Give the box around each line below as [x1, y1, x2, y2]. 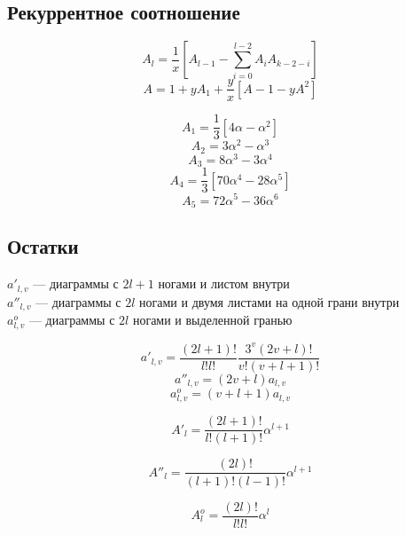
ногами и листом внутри [158, 274, 290, 293]
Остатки [7, 232, 79, 260]
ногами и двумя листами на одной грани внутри [139, 292, 400, 311]
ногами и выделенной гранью [132, 311, 293, 329]
